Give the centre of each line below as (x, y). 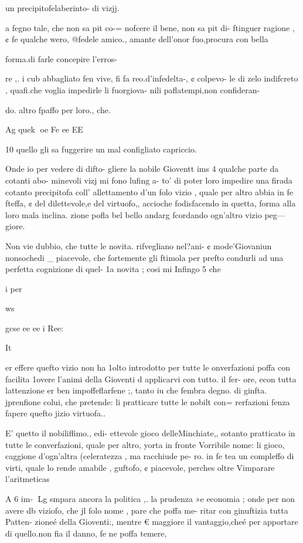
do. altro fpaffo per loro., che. (58, 109)
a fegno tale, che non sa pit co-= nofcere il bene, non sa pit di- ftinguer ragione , (150, 27)
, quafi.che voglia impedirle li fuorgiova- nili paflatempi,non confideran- (133, 89)
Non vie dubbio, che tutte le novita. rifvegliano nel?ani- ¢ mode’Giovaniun (139, 245)
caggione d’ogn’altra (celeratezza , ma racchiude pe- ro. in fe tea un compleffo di (150, 456)
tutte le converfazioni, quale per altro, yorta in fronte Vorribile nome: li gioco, (145, 444)
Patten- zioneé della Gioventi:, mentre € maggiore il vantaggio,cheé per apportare (152, 522)
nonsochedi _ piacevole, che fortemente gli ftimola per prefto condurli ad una (144, 257)
